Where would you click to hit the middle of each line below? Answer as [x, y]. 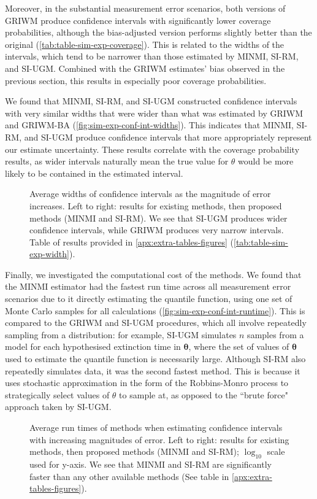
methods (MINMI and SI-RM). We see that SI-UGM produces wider [158, 218]
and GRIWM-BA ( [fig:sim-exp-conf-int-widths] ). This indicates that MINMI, [150, 125]
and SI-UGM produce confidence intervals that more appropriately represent [168, 137]
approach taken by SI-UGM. [58, 407]
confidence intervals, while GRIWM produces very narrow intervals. [157, 230]
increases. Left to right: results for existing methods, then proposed [156, 205]
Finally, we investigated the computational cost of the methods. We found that [153, 274]
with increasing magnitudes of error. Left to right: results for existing [159, 439]
